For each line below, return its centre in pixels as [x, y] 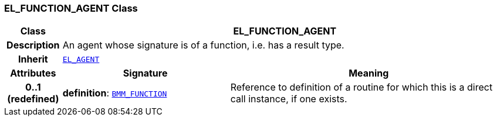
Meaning [369, 73]
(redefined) [33, 99]
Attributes [33, 73]
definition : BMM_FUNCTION [115, 93]
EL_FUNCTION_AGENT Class [71, 8]
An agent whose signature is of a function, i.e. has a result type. [203, 45]
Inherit [33, 59]
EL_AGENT [81, 59]
